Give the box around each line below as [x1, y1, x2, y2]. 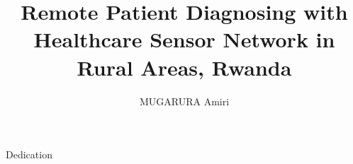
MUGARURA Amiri [139, 93, 230, 108]
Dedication [6, 147, 52, 162]
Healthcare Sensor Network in [33, 25, 335, 54]
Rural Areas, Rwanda [77, 52, 292, 81]
